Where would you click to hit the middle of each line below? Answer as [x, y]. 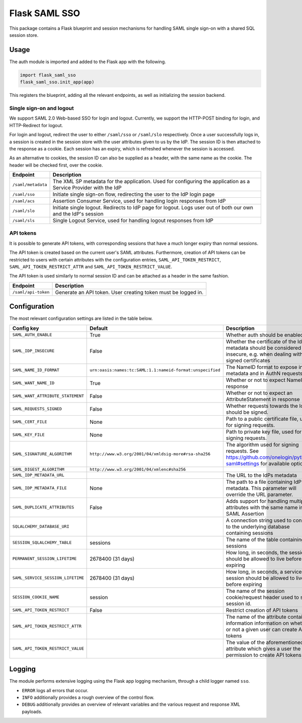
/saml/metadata [30, 184]
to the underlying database [258, 526]
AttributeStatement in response [263, 399]
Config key [26, 328]
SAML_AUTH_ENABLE [32, 335]
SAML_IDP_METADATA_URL [39, 475]
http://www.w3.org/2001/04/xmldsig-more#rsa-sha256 [150, 454]
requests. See [242, 451]
